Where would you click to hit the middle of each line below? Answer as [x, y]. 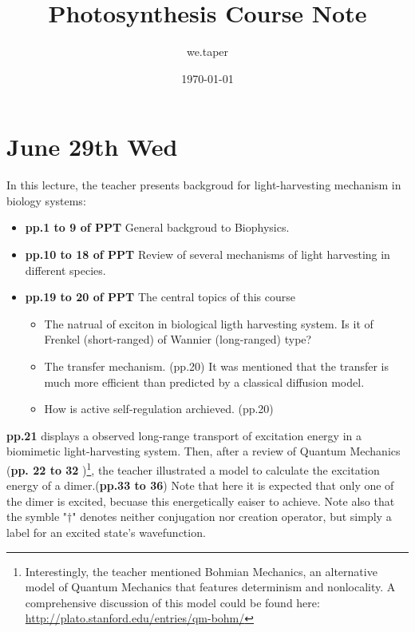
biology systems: [46, 200]
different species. [65, 270]
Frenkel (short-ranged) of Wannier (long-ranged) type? [178, 339]
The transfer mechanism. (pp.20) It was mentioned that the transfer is [217, 366]
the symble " [37, 517]
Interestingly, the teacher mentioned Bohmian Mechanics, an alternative [201, 571]
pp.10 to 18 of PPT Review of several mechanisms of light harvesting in [207, 254]
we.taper [207, 52]
